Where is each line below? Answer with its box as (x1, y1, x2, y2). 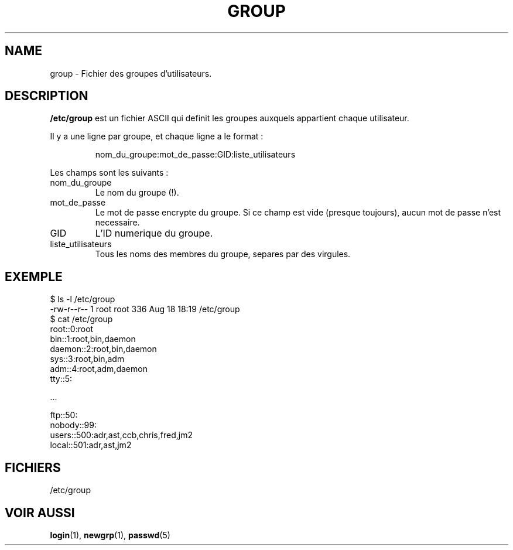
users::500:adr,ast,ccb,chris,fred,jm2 (50, 430, 193, 440)
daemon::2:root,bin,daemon (50, 344, 157, 354)
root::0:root (50, 324, 94, 334)
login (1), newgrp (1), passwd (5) (50, 529, 170, 540)
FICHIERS (5, 460, 61, 475)
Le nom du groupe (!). (95, 187, 179, 198)
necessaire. (95, 217, 140, 228)
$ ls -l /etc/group (50, 294, 115, 305)
